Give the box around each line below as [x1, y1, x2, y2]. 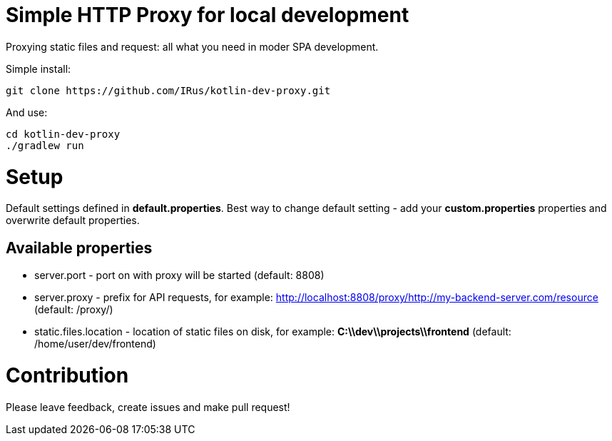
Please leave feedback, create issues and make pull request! [6, 400, 290, 413]
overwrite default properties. [6, 214, 140, 227]
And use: [6, 106, 48, 118]
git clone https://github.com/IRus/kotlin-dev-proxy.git [6, 84, 331, 96]
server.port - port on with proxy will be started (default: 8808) [34, 269, 325, 282]
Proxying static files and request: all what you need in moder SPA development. [6, 40, 379, 53]
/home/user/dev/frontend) [34, 338, 156, 350]
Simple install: [6, 62, 71, 75]
